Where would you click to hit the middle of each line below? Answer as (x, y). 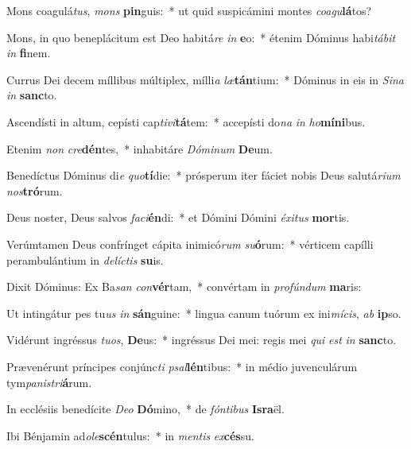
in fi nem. (29, 53)
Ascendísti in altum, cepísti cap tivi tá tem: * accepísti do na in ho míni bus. (186, 121)
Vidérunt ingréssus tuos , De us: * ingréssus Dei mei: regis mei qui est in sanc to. (202, 340)
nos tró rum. (35, 190)
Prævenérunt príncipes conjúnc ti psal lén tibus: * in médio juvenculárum (182, 366)
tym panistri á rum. (49, 382)
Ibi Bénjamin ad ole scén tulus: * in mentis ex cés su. (130, 435)
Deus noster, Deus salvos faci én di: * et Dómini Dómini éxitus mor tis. (178, 217)
